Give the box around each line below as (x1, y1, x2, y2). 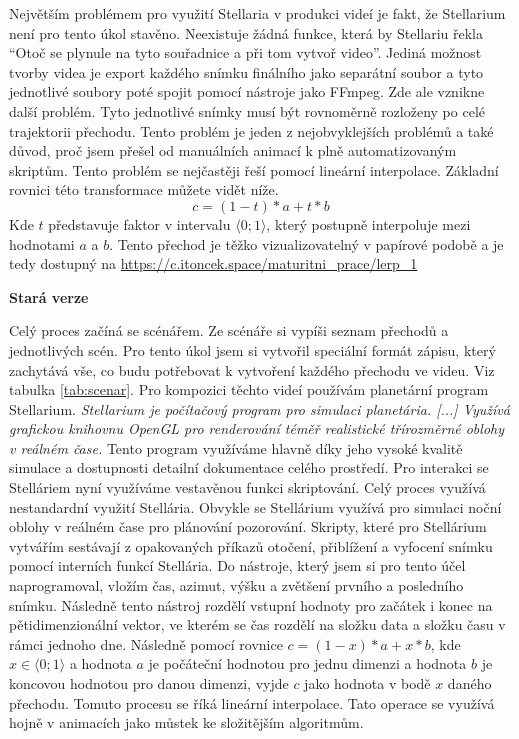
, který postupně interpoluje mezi (266, 213, 471, 234)
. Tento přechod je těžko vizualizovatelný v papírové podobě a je (109, 233, 504, 254)
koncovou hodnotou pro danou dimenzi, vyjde (9, 673, 289, 693)
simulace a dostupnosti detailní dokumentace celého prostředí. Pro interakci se (9, 457, 489, 478)
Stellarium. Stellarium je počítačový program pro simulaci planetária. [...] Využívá (9, 398, 510, 419)
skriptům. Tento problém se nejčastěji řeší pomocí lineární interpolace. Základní (9, 159, 499, 180)
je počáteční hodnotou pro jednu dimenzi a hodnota (148, 653, 467, 674)
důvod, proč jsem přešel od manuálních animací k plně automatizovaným (9, 140, 457, 161)
